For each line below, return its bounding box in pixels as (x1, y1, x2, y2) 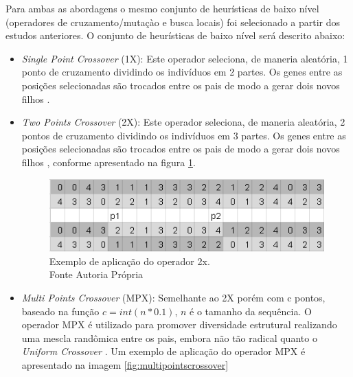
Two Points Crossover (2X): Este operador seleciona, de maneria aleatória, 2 (21, 115, 345, 129)
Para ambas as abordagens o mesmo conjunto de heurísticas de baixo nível (5, 1, 319, 15)
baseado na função (21, 304, 100, 318)
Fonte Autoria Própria (49, 267, 144, 282)
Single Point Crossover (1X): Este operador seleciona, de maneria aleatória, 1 (21, 51, 348, 65)
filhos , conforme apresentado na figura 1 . (21, 155, 196, 169)
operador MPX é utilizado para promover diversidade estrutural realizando (21, 317, 337, 332)
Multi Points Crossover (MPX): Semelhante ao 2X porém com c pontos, (21, 290, 326, 305)
